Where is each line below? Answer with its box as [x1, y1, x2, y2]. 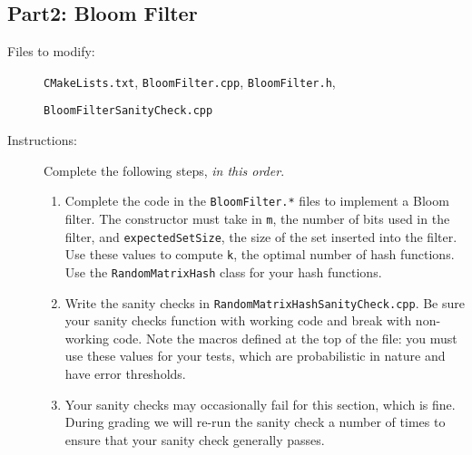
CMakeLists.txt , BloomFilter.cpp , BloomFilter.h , [44, 72, 336, 91]
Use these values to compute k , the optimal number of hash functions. [64, 245, 455, 264]
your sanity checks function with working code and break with [64, 311, 412, 330]
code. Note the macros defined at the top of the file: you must [113, 328, 457, 347]
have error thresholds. [64, 364, 186, 383]
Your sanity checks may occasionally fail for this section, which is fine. [64, 394, 456, 413]
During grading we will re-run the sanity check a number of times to [64, 412, 446, 431]
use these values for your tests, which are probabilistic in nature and [64, 346, 446, 365]
